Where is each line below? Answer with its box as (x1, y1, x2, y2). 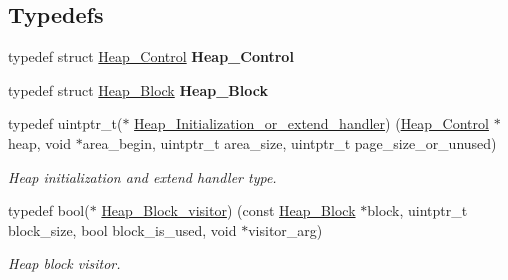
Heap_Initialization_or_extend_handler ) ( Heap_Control (134, 113, 489, 134)
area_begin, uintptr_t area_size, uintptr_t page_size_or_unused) (82, 132, 497, 153)
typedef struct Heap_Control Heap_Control (8, 46, 294, 67)
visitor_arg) (248, 219, 323, 240)
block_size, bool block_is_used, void (8, 219, 237, 240)
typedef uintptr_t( (8, 113, 123, 134)
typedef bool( (8, 200, 90, 221)
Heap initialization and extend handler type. (8, 166, 277, 187)
